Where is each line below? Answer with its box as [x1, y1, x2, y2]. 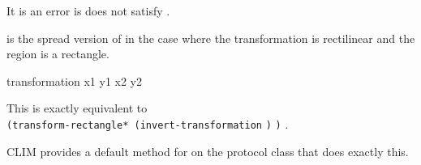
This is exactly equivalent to [6, 99, 148, 116]
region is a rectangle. [6, 45, 110, 62]
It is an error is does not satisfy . [6, 2, 170, 19]
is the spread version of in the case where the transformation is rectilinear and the [6, 29, 415, 46]
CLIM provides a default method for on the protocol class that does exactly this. [6, 142, 409, 159]
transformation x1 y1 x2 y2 [6, 72, 143, 89]
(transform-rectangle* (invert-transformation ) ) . [6, 115, 289, 132]
